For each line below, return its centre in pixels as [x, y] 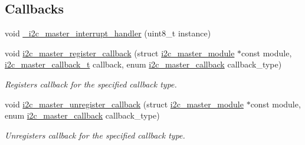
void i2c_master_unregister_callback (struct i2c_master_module [124, 104]
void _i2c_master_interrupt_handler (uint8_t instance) [108, 33]
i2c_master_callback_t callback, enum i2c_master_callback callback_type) [143, 64]
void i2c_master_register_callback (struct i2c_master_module [120, 53]
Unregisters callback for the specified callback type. [95, 135]
